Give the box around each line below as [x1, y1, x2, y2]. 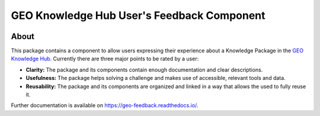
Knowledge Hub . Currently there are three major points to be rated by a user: [11, 55, 199, 62]
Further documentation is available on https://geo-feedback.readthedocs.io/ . [11, 102, 199, 109]
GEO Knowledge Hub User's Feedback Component [11, 9, 265, 22]
